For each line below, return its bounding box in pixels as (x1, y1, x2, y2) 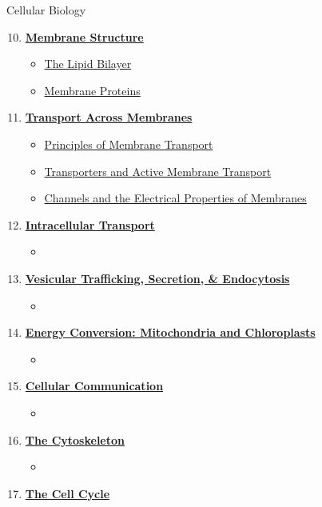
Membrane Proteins (44, 82, 141, 98)
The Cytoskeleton (25, 431, 125, 448)
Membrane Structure (25, 28, 144, 45)
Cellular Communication (25, 377, 164, 394)
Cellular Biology (6, 2, 86, 18)
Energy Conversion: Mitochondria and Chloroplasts (25, 324, 316, 341)
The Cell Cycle (25, 485, 110, 501)
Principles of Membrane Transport (44, 135, 213, 152)
